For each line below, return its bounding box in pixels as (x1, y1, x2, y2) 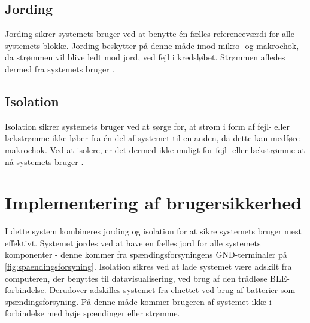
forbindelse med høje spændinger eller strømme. (5, 307, 180, 319)
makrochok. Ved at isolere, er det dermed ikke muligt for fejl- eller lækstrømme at (5, 143, 306, 156)
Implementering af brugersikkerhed (5, 190, 302, 215)
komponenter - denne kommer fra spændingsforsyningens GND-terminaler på (5, 248, 287, 261)
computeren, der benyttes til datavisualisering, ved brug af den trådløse (5, 272, 268, 284)
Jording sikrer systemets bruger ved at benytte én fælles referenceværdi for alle (5, 28, 294, 40)
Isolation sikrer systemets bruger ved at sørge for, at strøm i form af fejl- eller (5, 120, 290, 132)
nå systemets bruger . (5, 155, 84, 167)
